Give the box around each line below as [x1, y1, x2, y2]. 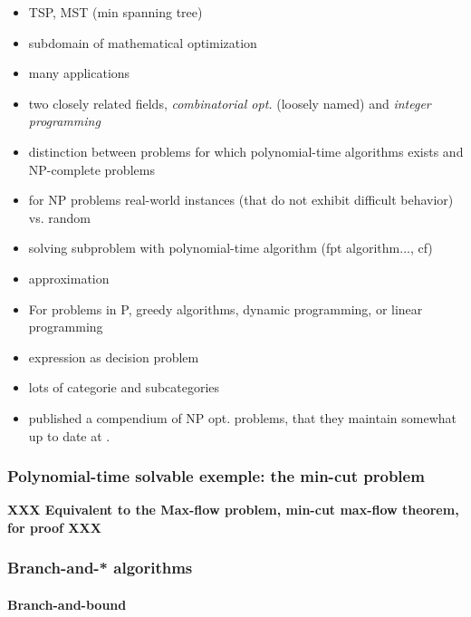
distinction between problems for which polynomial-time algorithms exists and [28, 141, 464, 160]
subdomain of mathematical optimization [28, 33, 257, 52]
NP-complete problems [28, 159, 155, 178]
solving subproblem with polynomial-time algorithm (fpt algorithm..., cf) [28, 238, 433, 257]
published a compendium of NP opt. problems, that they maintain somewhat [28, 408, 457, 427]
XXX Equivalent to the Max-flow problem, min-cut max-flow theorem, [7, 500, 459, 519]
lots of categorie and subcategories [28, 378, 220, 397]
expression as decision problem [28, 347, 199, 366]
